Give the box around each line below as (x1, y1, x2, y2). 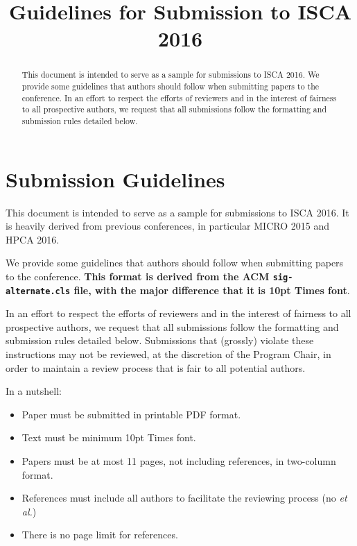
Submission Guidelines (6, 164, 225, 193)
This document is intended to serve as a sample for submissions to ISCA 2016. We (21, 69, 320, 80)
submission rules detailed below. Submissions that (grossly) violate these (6, 333, 314, 348)
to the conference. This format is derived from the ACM (6, 268, 270, 283)
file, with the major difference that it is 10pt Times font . (73, 282, 350, 297)
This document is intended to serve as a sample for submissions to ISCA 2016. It (6, 205, 349, 219)
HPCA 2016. (6, 232, 60, 246)
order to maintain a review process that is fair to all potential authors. (6, 360, 306, 375)
